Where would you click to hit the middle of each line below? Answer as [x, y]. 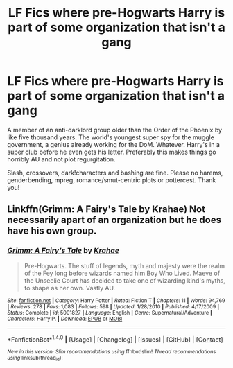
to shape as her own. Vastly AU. [70, 288]
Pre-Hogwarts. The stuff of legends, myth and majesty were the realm [124, 265]
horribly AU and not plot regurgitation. [61, 159]
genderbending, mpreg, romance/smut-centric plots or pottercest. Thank [112, 180]
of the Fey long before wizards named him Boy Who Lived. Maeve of [122, 273]
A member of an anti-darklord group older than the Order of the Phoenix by [115, 130]
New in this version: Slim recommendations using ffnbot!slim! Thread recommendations [112, 352]
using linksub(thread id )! [35, 359]
